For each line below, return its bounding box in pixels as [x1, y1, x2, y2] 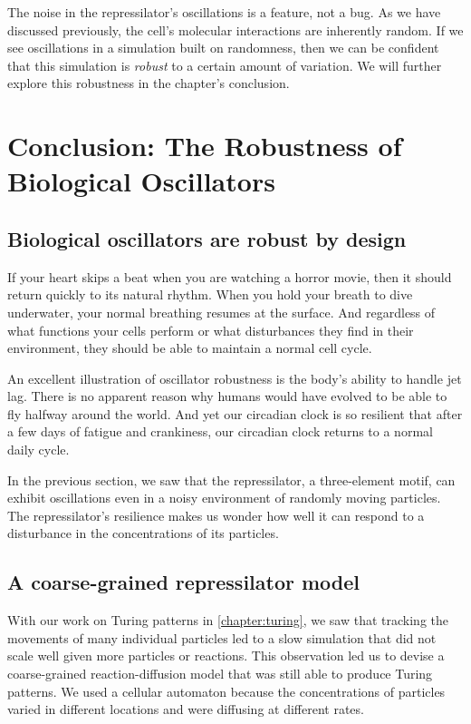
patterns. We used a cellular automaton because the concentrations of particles [7, 681, 446, 700]
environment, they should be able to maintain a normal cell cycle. [7, 338, 372, 357]
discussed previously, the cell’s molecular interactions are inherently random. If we [7, 20, 464, 39]
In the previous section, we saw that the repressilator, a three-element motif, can [7, 470, 456, 489]
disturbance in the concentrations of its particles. [7, 523, 279, 543]
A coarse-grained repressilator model [7, 568, 360, 596]
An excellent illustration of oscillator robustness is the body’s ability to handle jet [7, 368, 462, 387]
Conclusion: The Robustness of [7, 127, 402, 164]
